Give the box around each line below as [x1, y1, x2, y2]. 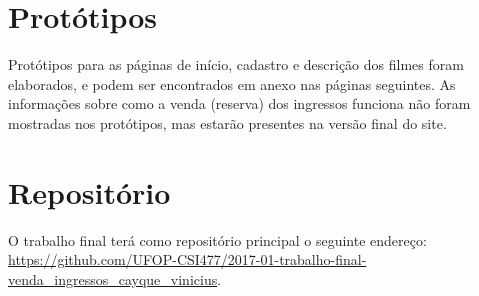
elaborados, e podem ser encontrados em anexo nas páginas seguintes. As [8, 73, 456, 94]
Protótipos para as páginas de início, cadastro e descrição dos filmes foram [8, 54, 464, 75]
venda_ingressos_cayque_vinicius [8, 268, 218, 289]
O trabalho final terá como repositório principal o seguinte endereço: [8, 229, 427, 250]
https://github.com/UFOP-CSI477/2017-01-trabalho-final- [8, 249, 367, 270]
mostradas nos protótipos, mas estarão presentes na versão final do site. [8, 112, 447, 133]
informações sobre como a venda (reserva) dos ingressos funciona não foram [8, 93, 471, 114]
